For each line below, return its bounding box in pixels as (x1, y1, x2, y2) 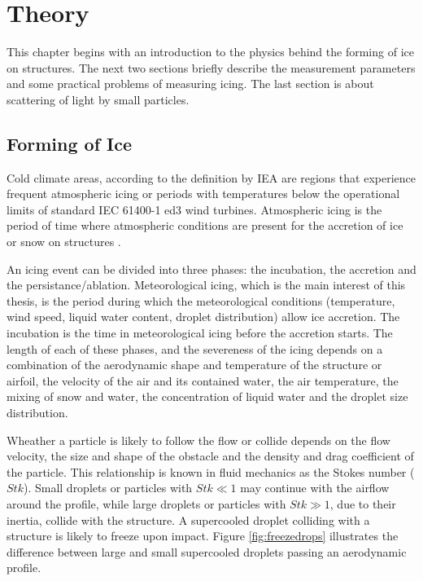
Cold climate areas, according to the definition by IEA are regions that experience (7, 169, 416, 186)
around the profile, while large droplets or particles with (7, 495, 286, 512)
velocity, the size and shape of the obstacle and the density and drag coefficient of (7, 447, 414, 464)
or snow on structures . (7, 233, 121, 250)
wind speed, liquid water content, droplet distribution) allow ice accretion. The (7, 308, 400, 325)
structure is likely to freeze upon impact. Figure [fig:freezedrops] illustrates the (7, 527, 399, 544)
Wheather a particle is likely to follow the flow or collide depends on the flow (7, 431, 390, 448)
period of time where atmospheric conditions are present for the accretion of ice (7, 217, 403, 234)
